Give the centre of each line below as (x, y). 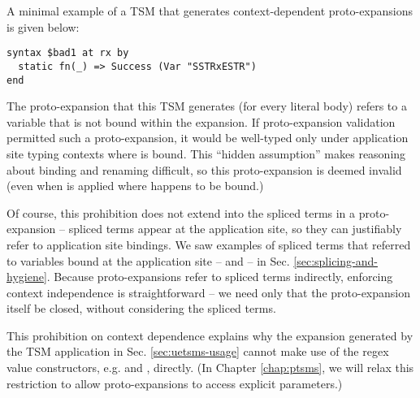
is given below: (43, 26)
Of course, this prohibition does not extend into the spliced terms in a (181, 212)
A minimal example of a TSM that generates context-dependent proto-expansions (210, 11)
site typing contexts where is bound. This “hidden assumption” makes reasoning (206, 153)
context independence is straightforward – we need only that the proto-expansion (209, 292)
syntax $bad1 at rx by (68, 53)
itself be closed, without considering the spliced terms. (141, 308)
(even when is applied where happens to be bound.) (135, 186)
